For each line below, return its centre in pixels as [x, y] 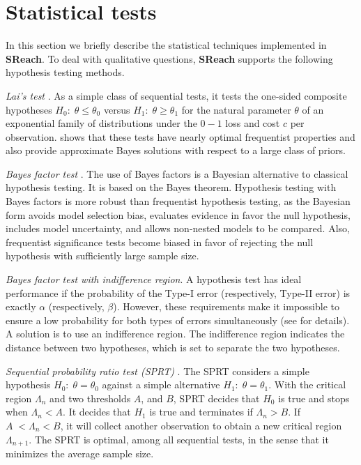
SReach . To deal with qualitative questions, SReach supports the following [169, 58]
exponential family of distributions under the [101, 123]
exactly [21, 306]
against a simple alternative [161, 384]
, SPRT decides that [216, 398]
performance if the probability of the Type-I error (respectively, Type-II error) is [178, 292]
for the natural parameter [236, 109]
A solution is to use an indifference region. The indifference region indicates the [175, 334]
